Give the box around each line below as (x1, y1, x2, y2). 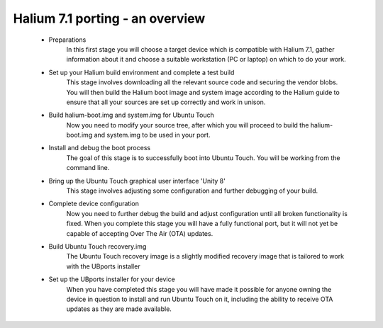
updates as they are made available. (66, 305, 172, 313)
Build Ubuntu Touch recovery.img (48, 242, 147, 251)
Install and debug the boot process (48, 144, 151, 152)
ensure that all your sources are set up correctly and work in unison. (66, 98, 266, 106)
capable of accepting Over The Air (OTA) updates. (66, 229, 213, 237)
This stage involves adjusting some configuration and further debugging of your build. (66, 186, 318, 195)
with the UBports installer (66, 262, 141, 271)
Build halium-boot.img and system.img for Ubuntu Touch (48, 111, 214, 120)
